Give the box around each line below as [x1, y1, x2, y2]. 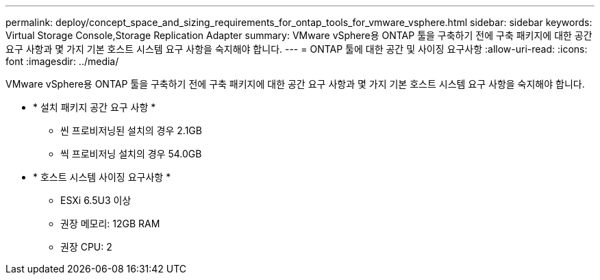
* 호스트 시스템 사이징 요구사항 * [33, 171, 171, 183]
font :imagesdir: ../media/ [5, 55, 119, 67]
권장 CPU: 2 [60, 241, 112, 253]
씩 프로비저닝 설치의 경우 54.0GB [60, 148, 202, 160]
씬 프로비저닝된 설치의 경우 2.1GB [60, 125, 202, 136]
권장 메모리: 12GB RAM [60, 218, 160, 229]
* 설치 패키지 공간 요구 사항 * [33, 101, 156, 113]
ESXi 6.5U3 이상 [60, 194, 132, 206]
